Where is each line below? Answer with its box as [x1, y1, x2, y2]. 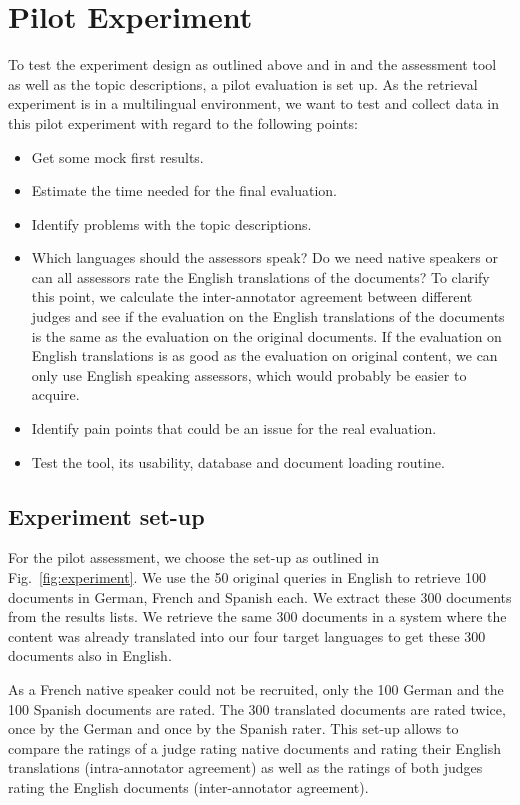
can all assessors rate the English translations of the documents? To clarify [31, 266, 490, 287]
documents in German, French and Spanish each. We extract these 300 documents [8, 586, 512, 607]
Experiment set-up [8, 500, 205, 531]
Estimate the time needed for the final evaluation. [31, 180, 337, 201]
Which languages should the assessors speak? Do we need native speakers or [31, 247, 498, 268]
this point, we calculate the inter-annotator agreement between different [31, 286, 473, 307]
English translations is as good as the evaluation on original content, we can [31, 345, 498, 366]
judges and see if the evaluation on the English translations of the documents [31, 306, 505, 327]
